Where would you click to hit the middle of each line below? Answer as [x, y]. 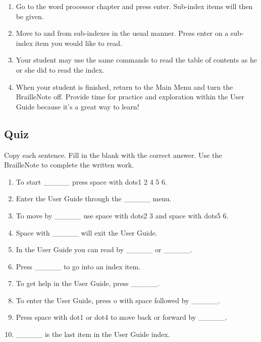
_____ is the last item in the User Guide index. [93, 334]
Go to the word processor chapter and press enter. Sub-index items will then [134, 6]
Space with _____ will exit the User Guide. [87, 232]
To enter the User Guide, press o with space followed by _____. [118, 300]
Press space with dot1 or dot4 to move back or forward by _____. [121, 317]
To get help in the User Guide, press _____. [88, 283]
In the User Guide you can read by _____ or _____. [104, 249]
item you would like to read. [79, 43]
